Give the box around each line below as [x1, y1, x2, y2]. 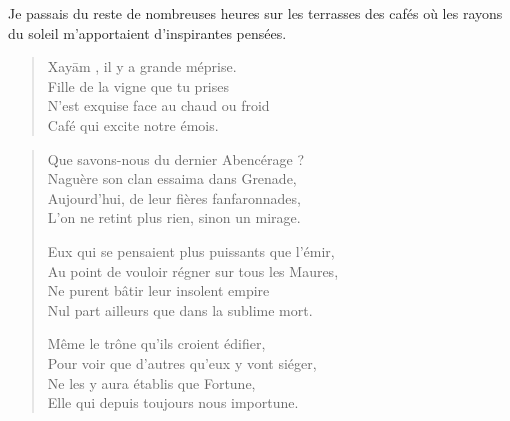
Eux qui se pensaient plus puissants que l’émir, [47, 240, 335, 261]
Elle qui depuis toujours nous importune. [47, 392, 299, 413]
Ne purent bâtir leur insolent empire [47, 280, 270, 301]
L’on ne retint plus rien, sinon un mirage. [47, 207, 301, 228]
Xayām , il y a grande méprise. [47, 56, 237, 77]
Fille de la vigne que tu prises [47, 75, 230, 96]
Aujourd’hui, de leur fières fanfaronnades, [47, 187, 301, 208]
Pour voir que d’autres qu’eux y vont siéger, [47, 352, 317, 373]
